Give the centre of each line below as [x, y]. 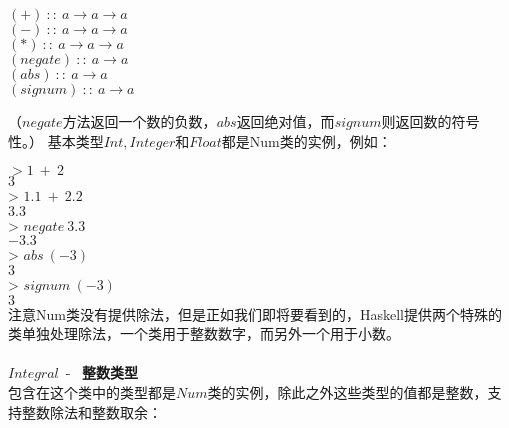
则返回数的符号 [430, 121]
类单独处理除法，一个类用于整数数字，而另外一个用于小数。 [204, 333]
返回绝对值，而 [285, 121]
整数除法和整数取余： [91, 411]
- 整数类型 [102, 372]
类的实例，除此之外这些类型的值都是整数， [347, 391]
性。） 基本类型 [56, 140]
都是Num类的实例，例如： [306, 140]
